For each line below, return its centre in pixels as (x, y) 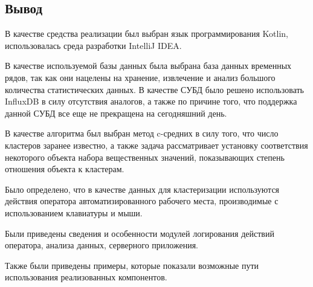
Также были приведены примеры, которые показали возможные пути (132, 265)
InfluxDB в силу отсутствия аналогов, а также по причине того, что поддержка (151, 101)
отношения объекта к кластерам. (65, 169)
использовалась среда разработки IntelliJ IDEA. (93, 45)
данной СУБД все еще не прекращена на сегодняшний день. (116, 113)
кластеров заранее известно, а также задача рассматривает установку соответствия (156, 145)
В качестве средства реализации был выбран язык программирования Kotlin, (147, 34)
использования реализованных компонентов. (86, 277)
